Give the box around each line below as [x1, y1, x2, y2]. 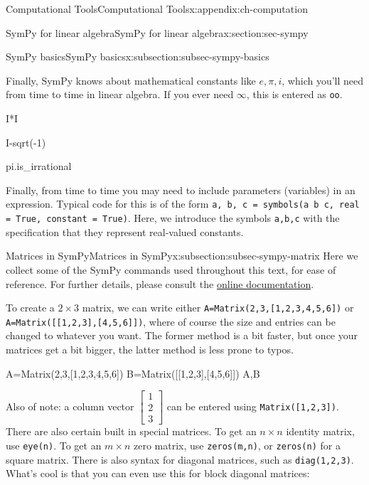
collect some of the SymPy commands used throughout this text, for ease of [6, 262, 336, 277]
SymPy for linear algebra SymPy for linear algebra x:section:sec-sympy [6, 25, 309, 40]
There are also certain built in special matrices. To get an [6, 424, 257, 439]
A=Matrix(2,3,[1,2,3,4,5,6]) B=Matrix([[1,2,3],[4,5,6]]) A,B [6, 366, 260, 380]
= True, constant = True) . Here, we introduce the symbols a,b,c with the [6, 210, 340, 225]
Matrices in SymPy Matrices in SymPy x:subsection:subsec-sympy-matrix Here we [6, 248, 358, 263]
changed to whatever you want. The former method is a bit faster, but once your [6, 328, 358, 343]
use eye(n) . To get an [6, 437, 102, 452]
